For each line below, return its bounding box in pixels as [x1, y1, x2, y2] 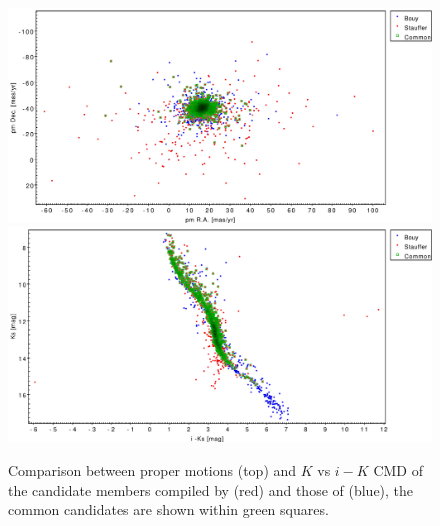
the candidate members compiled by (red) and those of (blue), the [8, 479, 414, 500]
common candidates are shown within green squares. [8, 499, 329, 520]
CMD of [373, 459, 423, 480]
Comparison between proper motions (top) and [8, 459, 297, 480]
